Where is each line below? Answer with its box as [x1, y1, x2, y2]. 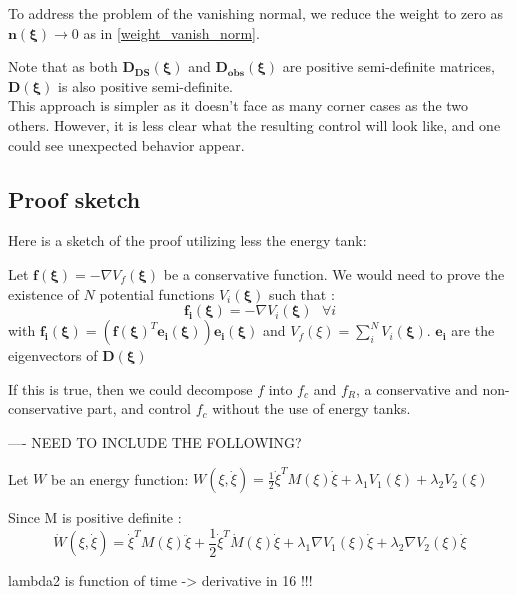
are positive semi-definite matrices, [282, 56, 495, 77]
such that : [269, 283, 335, 304]
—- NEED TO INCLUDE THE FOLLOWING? [8, 431, 302, 452]
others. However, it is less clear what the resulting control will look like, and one [8, 114, 501, 135]
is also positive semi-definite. [58, 75, 234, 96]
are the [451, 320, 495, 341]
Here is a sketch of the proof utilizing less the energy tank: [8, 230, 367, 251]
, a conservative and [355, 378, 478, 399]
